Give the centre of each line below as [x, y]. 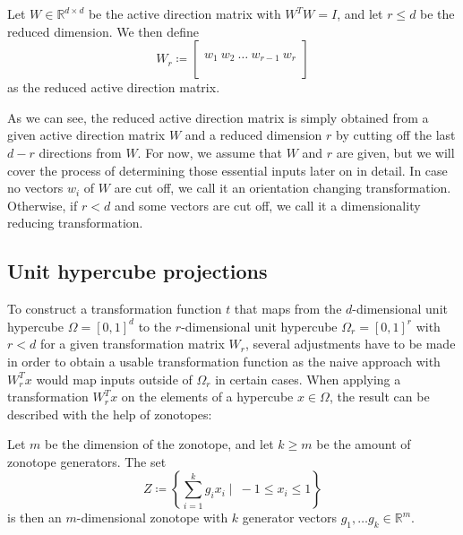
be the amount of [364, 444]
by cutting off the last [396, 135]
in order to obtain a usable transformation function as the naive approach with [224, 361]
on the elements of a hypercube [207, 397]
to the [155, 326]
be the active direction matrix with [184, 13]
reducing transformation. [75, 223]
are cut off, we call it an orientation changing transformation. [283, 188]
